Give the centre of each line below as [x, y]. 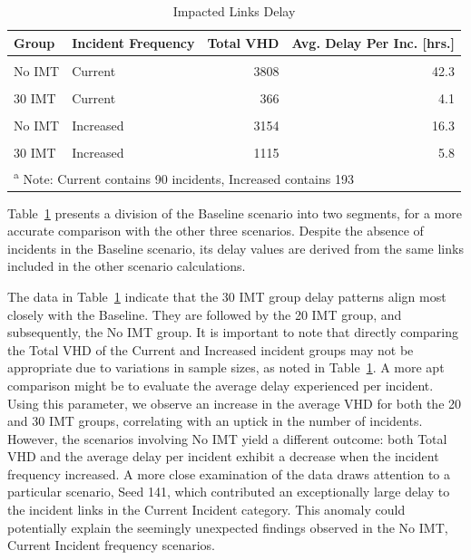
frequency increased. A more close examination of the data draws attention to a [229, 473]
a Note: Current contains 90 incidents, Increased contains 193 [184, 177]
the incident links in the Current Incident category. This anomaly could [206, 510]
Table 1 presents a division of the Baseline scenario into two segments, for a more [235, 212]
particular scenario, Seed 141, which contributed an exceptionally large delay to [229, 492]
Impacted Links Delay [234, 11]
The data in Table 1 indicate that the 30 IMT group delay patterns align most [227, 296]
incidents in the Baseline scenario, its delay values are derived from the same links [235, 248]
